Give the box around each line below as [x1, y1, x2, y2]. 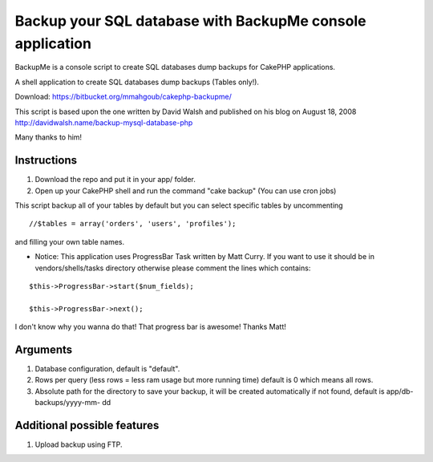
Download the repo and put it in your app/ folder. [34, 175, 196, 184]
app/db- [386, 386, 414, 396]
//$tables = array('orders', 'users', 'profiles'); [29, 219, 237, 229]
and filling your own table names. [14, 237, 125, 246]
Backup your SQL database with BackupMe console [14, 12, 366, 30]
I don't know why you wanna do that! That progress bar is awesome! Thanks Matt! [14, 322, 286, 332]
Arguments [14, 342, 73, 356]
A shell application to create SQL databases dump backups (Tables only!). [14, 77, 260, 87]
